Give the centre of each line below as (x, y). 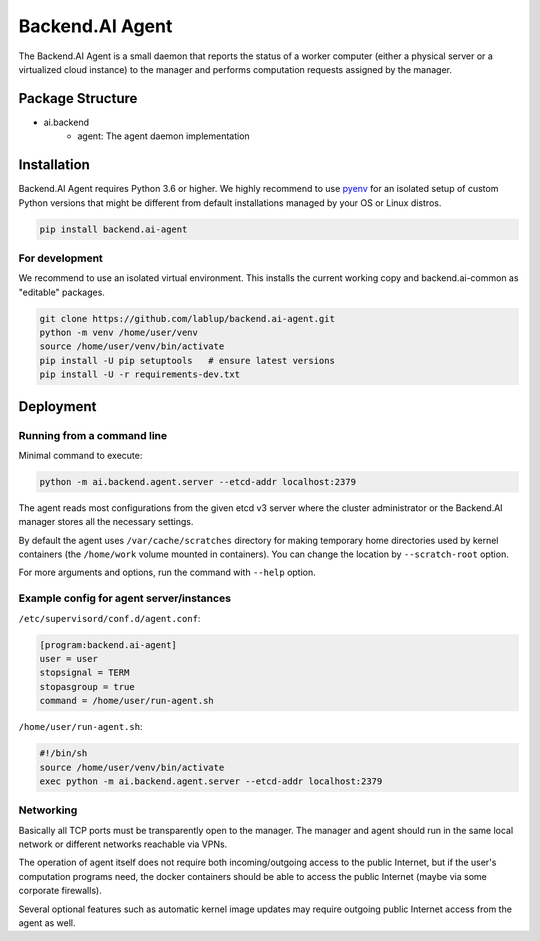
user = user (69, 658)
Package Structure (78, 98)
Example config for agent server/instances (125, 598)
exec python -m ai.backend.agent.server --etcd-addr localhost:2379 (211, 781)
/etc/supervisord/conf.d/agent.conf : (109, 618)
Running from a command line (93, 435)
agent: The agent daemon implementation (163, 136)
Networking (48, 810)
